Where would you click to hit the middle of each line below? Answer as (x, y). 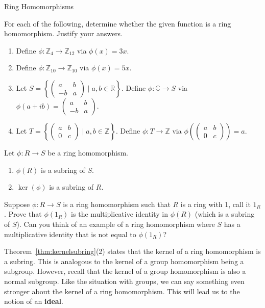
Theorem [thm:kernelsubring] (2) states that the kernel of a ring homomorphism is (132, 251)
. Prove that (23, 214)
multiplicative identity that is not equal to (70, 234)
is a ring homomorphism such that (117, 204)
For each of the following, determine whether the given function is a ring (118, 23)
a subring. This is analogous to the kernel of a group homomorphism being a (124, 261)
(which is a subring (225, 214)
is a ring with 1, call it (215, 204)
